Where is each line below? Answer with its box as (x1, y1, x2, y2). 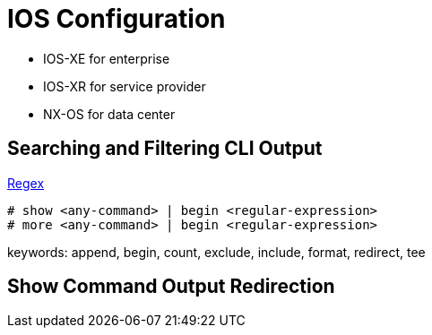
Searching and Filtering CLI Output (7, 137, 323, 160)
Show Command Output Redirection (7, 275, 335, 298)
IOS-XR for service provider (43, 78, 206, 94)
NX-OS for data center (43, 106, 176, 122)
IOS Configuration (7, 4, 226, 34)
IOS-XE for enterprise (43, 50, 170, 66)
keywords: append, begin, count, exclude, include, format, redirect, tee (7, 244, 426, 260)
